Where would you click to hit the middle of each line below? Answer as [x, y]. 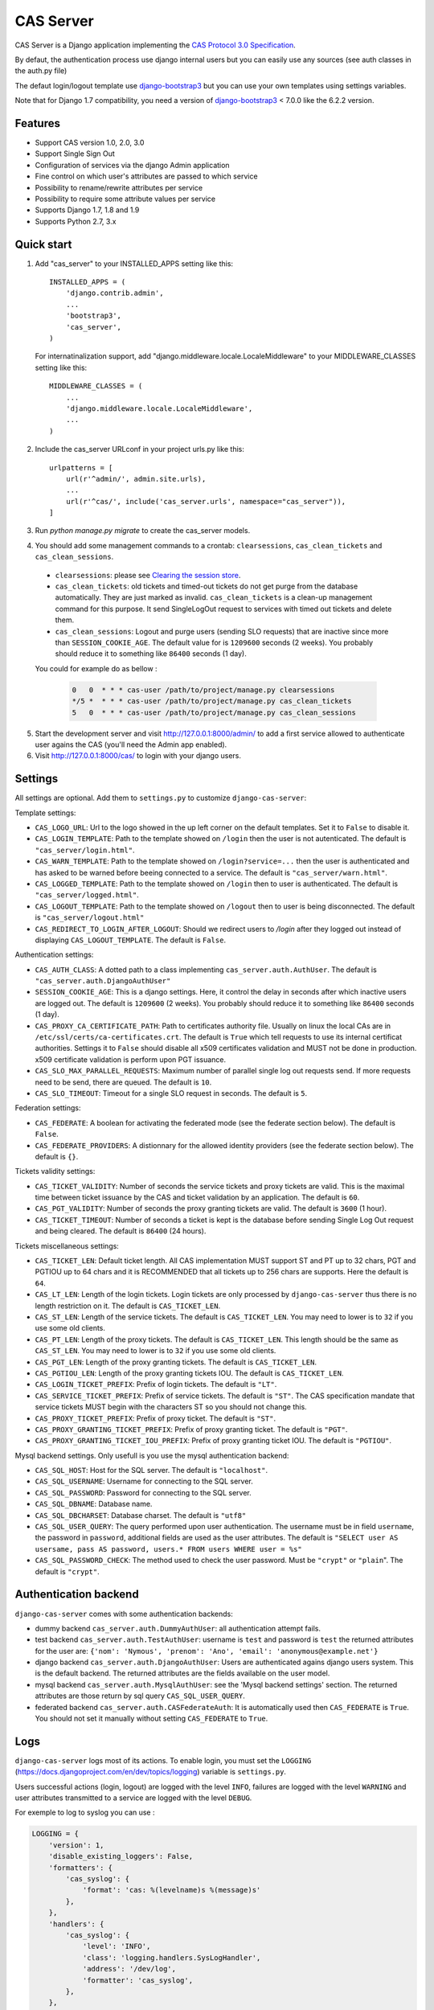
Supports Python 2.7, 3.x [76, 221]
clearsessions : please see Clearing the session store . [148, 575]
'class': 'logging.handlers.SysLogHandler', [172, 1957]
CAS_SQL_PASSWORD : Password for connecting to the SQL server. [143, 1492]
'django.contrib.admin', [115, 293]
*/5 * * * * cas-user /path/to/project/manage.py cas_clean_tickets [212, 701]
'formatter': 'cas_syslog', [137, 1980]
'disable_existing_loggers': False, [121, 1856]
